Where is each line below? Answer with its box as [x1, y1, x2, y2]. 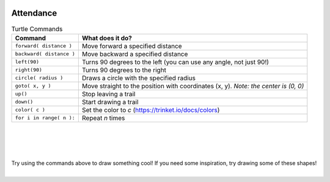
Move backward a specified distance [81, 49, 188, 58]
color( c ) [15, 107, 46, 113]
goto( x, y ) [15, 83, 51, 89]
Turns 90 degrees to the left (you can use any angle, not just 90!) [81, 58, 269, 66]
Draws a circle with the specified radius [81, 74, 196, 82]
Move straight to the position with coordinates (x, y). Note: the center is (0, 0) [81, 82, 304, 90]
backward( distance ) [15, 51, 76, 57]
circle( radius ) [15, 75, 64, 82]
